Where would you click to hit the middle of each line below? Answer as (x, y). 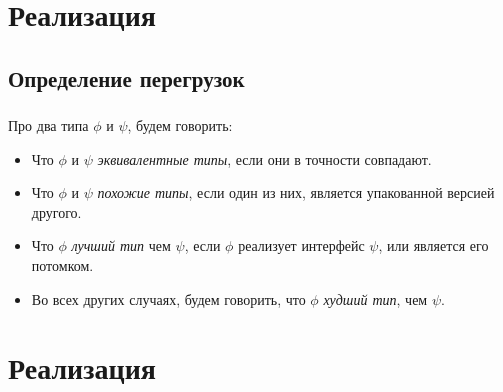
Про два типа (48, 125)
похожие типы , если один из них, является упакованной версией (296, 192)
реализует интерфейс (301, 245)
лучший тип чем (121, 245)
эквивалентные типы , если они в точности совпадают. (264, 158)
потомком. (62, 265)
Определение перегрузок (126, 77)
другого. (56, 211)
